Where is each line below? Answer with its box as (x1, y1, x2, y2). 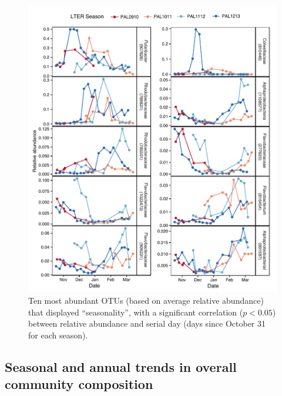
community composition (5, 375, 153, 393)
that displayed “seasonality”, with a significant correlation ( (28, 306, 243, 318)
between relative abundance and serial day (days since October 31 (28, 317, 266, 330)
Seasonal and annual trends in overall (5, 357, 237, 375)
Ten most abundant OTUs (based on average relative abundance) (28, 294, 264, 307)
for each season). (28, 328, 88, 341)
